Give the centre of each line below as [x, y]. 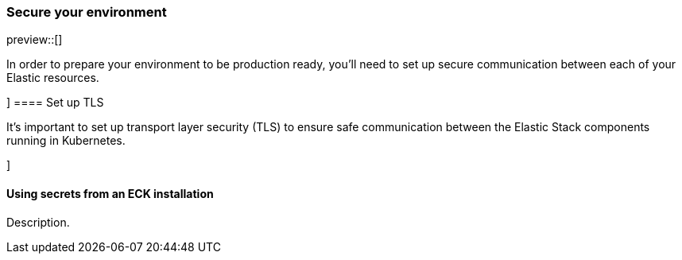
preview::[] [35, 40]
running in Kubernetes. [66, 141]
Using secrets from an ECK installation [110, 193]
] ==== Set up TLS [55, 103]
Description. [38, 222]
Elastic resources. [53, 78]
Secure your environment [87, 12]
